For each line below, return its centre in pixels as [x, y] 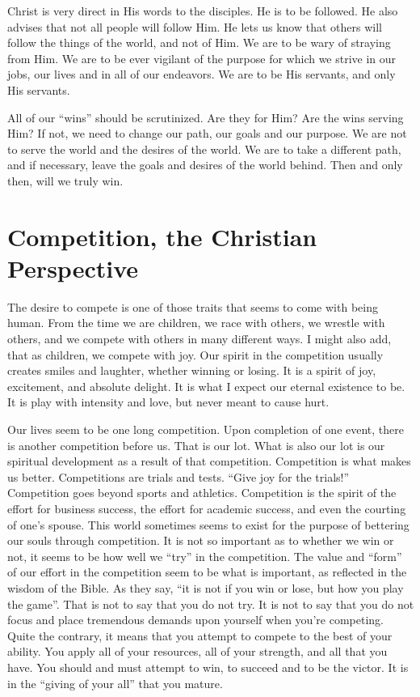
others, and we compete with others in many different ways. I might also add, [199, 339]
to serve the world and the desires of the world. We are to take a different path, [204, 149]
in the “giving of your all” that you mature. [115, 683]
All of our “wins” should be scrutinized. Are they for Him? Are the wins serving [206, 117]
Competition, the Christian [162, 236]
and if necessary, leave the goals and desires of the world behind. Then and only [205, 165]
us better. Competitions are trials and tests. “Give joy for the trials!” [178, 476]
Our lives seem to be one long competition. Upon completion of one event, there [206, 429]
